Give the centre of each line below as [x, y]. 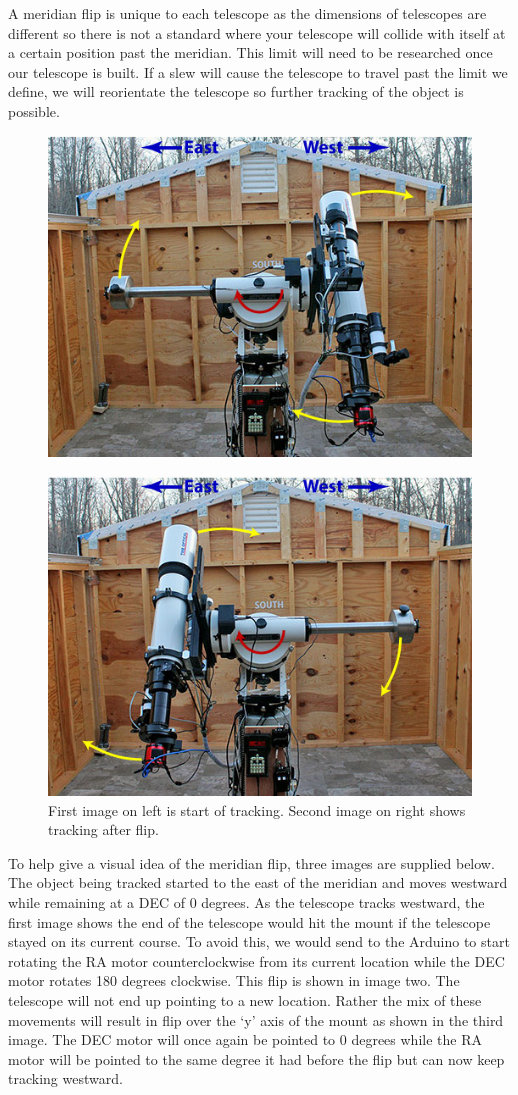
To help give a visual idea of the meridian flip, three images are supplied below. [251, 862]
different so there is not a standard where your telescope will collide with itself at [257, 32]
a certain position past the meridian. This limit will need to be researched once [250, 52]
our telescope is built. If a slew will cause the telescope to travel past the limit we [258, 71]
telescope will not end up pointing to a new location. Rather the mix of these [245, 1000]
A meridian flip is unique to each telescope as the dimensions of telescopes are [247, 13]
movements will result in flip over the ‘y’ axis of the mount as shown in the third [256, 1019]
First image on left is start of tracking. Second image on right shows [257, 809]
